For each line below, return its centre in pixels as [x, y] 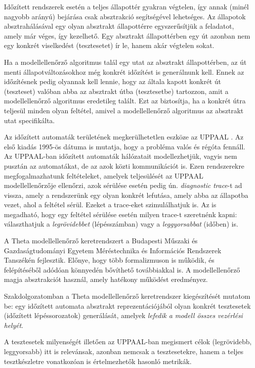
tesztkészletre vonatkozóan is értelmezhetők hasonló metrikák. [98, 361]
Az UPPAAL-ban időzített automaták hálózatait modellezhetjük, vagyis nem [121, 156]
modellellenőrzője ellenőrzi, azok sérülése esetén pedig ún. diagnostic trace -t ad [123, 185]
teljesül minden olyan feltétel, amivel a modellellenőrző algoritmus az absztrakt [124, 110]
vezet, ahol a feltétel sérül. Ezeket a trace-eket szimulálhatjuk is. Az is [110, 205]
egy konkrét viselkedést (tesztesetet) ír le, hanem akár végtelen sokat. [109, 45]
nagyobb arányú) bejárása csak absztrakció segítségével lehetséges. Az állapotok [125, 16]
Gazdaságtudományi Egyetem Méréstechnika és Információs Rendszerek [113, 250]
